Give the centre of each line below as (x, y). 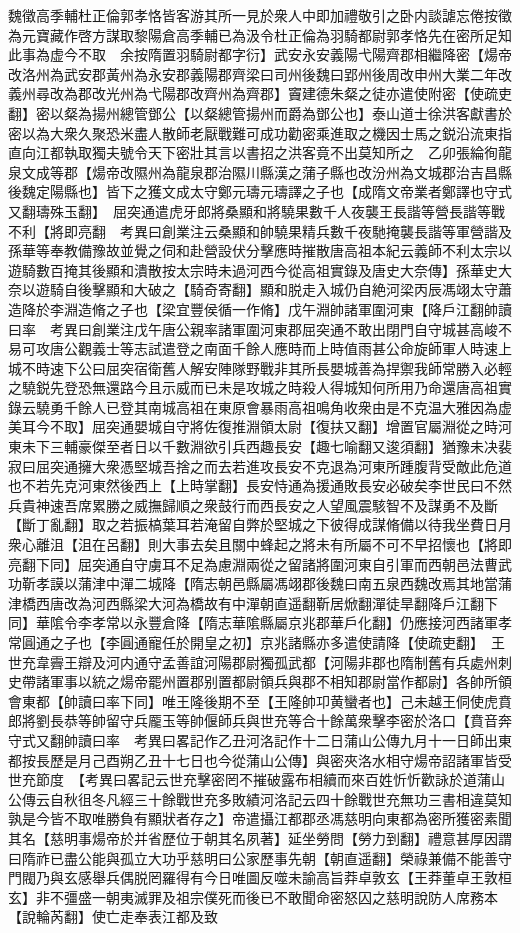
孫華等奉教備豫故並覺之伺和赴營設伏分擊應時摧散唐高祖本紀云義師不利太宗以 (260, 250)
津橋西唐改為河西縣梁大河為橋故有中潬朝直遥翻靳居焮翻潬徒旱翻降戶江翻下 (253, 602)
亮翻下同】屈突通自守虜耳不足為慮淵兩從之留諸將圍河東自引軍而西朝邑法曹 (253, 563)
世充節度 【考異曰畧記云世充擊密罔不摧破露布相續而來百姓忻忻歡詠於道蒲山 (256, 779)
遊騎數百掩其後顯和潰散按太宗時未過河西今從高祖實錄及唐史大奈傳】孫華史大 (260, 269)
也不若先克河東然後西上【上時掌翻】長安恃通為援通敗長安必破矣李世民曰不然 (260, 485)
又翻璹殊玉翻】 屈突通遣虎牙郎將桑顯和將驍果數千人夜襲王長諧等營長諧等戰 (256, 210)
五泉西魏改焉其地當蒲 (441, 583)
